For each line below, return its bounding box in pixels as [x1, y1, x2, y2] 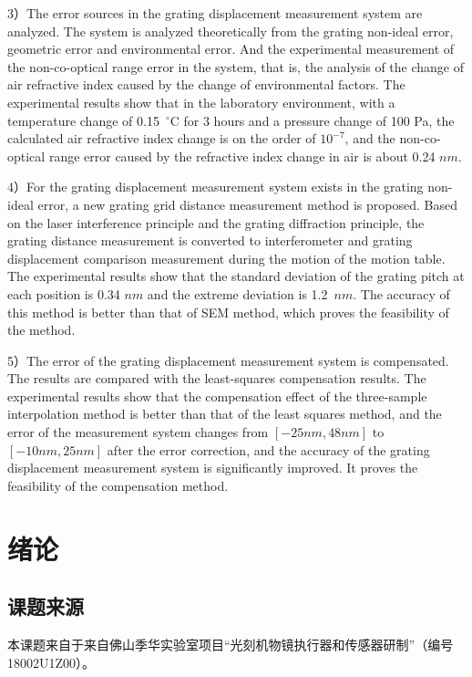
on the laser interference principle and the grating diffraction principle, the [7, 213, 425, 232]
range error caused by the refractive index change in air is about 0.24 [48, 146, 436, 165]
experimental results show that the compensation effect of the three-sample [7, 386, 427, 405]
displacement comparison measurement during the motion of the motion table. [7, 248, 446, 267]
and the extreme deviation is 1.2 [147, 284, 328, 303]
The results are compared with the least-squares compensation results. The [7, 369, 426, 388]
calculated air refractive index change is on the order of [7, 129, 316, 148]
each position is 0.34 [7, 284, 120, 303]
